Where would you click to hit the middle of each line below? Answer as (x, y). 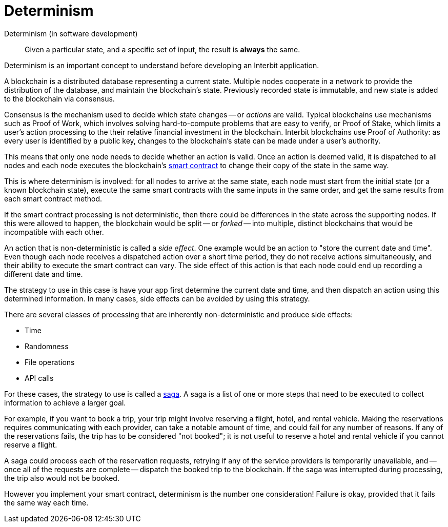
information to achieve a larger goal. (65, 402)
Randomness (47, 346)
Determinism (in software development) (71, 33)
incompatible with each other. (54, 232)
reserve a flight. (31, 444)
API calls (39, 378)
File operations (50, 362)
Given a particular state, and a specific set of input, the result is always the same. (162, 49)
